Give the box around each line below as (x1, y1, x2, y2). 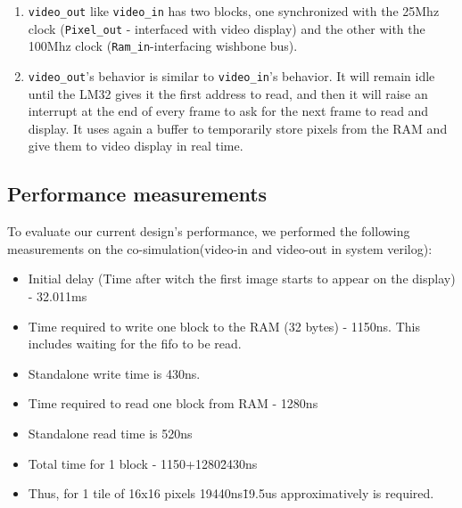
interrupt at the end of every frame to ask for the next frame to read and (28, 102, 429, 120)
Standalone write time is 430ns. (28, 364, 201, 382)
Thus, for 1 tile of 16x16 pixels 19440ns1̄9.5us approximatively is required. (28, 484, 434, 503)
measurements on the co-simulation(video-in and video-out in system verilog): (7, 239, 433, 258)
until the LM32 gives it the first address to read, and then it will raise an (28, 84, 428, 102)
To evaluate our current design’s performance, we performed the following (7, 222, 410, 241)
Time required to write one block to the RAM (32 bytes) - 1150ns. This (28, 316, 420, 335)
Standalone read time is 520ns (28, 423, 193, 442)
